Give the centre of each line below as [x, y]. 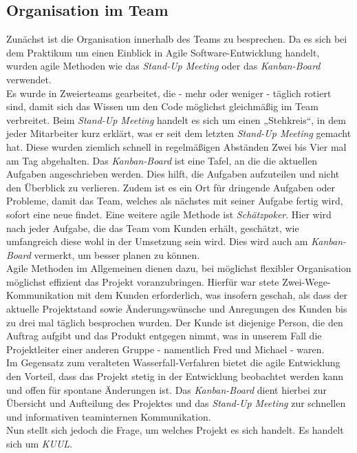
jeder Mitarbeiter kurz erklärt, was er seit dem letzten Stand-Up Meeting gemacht [179, 133]
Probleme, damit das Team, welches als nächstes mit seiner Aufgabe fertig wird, [175, 201]
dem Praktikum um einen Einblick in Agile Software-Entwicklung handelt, [163, 52]
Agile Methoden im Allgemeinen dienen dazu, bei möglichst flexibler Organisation [179, 268]
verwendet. [29, 79]
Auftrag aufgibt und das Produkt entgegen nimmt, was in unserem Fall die [164, 336]
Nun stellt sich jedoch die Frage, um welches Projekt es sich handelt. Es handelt [175, 430]
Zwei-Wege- [306, 281]
